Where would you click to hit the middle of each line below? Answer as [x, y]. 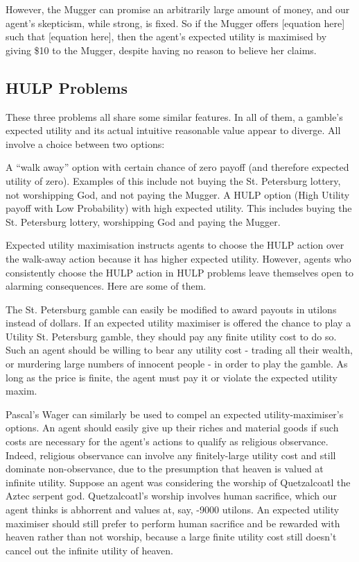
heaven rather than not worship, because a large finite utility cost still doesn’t [171, 537]
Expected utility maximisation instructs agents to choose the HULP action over [175, 245]
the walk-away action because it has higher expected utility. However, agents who [178, 258]
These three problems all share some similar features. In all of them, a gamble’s [174, 116]
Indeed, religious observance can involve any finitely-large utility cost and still [171, 455]
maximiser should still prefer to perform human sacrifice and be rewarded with [173, 523]
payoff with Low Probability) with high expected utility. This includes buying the [179, 208]
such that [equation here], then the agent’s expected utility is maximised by [166, 36]
